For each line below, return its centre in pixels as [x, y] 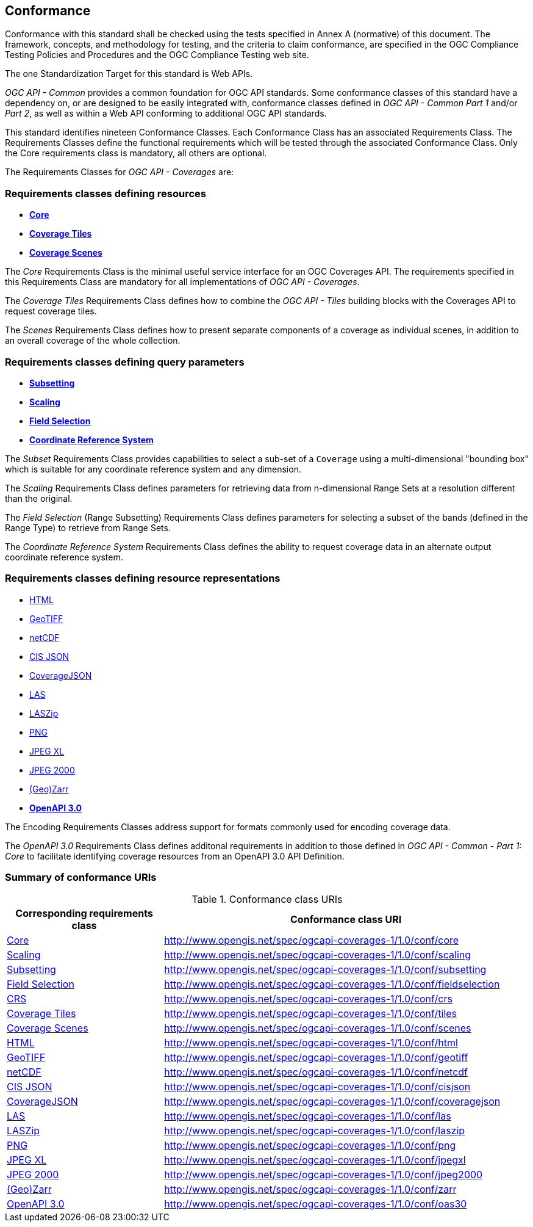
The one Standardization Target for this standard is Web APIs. [129, 74]
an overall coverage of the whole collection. [93, 341]
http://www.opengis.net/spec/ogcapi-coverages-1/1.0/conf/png [310, 1146]
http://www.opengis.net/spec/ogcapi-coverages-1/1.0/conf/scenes [318, 1028]
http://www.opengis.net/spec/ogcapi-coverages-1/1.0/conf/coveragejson [332, 1102]
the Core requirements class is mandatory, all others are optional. [136, 153]
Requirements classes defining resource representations [143, 578]
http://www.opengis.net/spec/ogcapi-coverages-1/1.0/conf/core [312, 940]
